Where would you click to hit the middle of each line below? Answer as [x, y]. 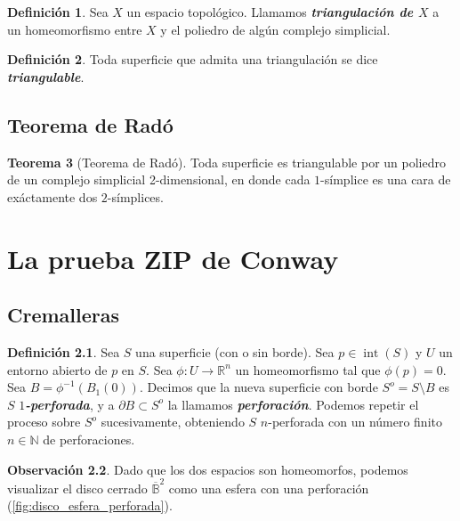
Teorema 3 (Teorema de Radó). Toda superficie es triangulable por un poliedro [226, 162]
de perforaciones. [89, 439]
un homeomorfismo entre [75, 29]
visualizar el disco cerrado [77, 488]
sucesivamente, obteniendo [173, 422]
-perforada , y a [70, 404]
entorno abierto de [57, 369]
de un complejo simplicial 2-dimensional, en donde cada [159, 179]
